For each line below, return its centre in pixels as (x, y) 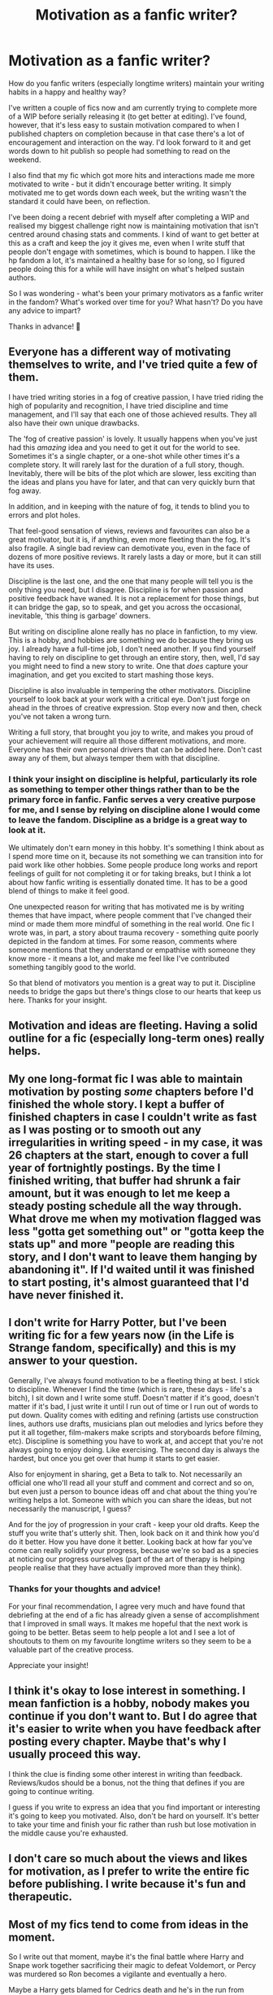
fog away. (25, 491)
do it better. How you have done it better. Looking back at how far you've (130, 1541)
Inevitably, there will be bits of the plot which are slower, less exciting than (133, 473)
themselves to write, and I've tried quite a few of (133, 365)
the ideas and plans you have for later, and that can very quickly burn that (132, 482)
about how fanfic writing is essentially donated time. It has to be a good (128, 882)
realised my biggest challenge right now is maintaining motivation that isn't (133, 225)
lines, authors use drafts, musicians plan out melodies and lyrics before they (136, 1423)
